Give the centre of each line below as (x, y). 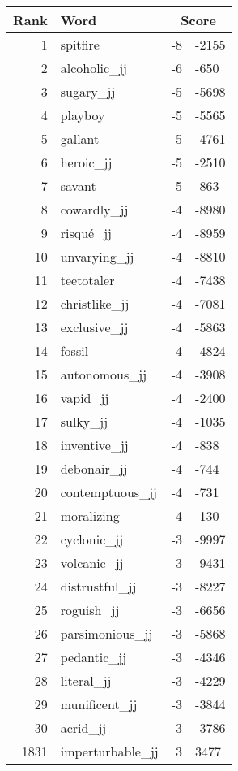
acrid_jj (83, 728)
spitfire (80, 44)
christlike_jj (95, 303)
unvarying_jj (97, 256)
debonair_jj (94, 468)
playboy (83, 115)
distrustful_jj (98, 586)
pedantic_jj (93, 657)
